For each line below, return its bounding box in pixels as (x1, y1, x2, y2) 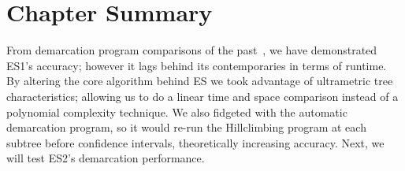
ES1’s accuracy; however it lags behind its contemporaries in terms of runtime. (6, 57, 387, 73)
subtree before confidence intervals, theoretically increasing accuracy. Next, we (6, 134, 385, 151)
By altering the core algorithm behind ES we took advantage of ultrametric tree (6, 72, 393, 89)
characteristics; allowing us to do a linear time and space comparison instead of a (6, 87, 399, 104)
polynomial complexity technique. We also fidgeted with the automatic (6, 103, 347, 120)
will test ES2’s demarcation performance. (6, 150, 205, 166)
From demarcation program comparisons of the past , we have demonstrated (6, 42, 377, 58)
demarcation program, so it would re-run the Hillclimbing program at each (6, 119, 366, 136)
